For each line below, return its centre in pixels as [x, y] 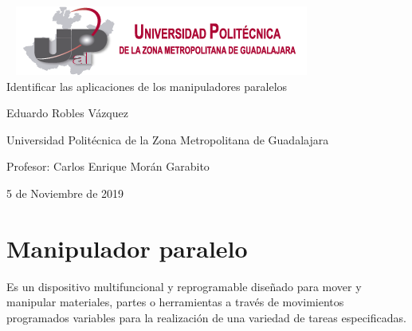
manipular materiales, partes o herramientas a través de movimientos [175, 302]
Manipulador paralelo [127, 248]
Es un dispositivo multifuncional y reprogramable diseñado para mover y [184, 286]
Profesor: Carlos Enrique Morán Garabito [108, 166]
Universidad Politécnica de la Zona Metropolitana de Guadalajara [168, 139]
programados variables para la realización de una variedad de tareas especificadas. [206, 317]
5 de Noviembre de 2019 [65, 193]
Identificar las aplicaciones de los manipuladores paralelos [147, 86]
